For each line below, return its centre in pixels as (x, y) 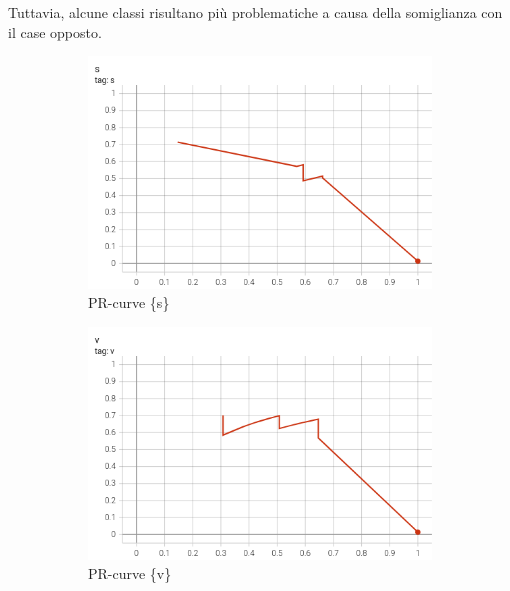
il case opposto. (55, 31)
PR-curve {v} (130, 573)
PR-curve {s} (129, 302)
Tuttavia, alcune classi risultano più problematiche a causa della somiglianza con (255, 12)
